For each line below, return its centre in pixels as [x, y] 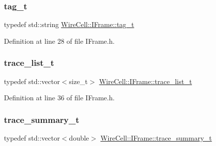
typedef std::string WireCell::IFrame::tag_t [69, 24]
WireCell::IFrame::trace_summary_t [156, 138]
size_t [78, 81]
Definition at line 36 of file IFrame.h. [59, 98]
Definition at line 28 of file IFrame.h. [59, 41]
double [79, 138]
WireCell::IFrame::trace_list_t [146, 81]
